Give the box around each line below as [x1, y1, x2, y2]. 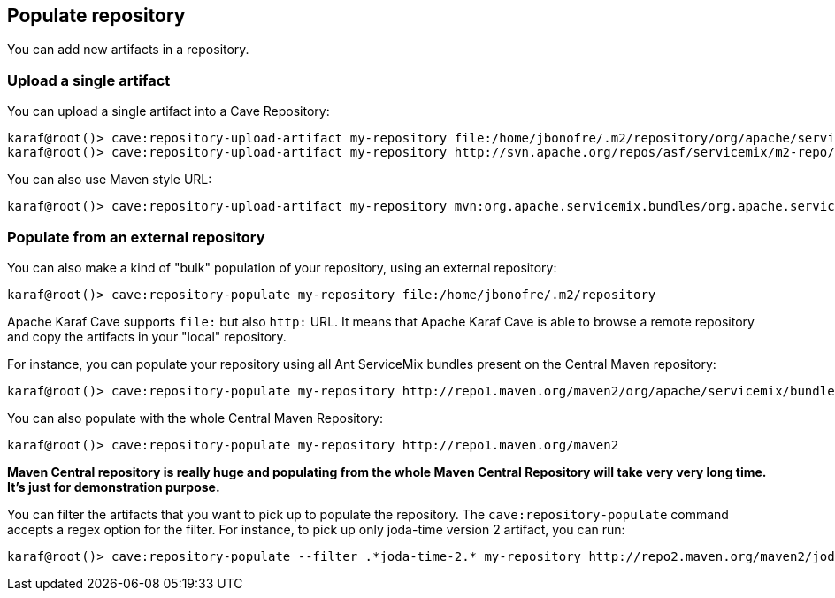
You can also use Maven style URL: [7, 172, 212, 188]
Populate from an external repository [7, 227, 265, 246]
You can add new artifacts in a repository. [7, 42, 249, 57]
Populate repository [7, 4, 186, 27]
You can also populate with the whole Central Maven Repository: [7, 410, 383, 425]
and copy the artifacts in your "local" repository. [7, 328, 287, 344]
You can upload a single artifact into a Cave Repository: [7, 103, 330, 119]
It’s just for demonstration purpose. [7, 479, 220, 494]
